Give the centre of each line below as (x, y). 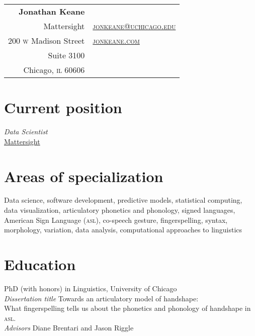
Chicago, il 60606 (54, 70)
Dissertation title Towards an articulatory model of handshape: (101, 298)
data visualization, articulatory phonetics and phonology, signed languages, (120, 210)
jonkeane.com (116, 40)
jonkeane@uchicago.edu (134, 26)
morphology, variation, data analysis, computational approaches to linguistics (123, 230)
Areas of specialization (84, 176)
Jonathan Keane (52, 11)
